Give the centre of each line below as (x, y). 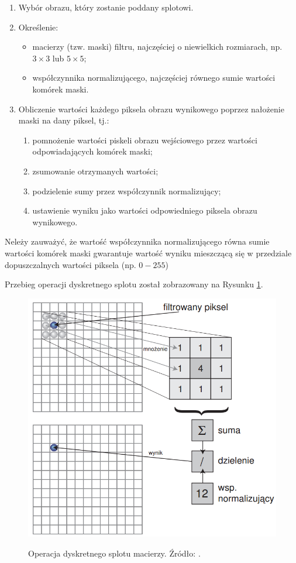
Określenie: (38, 27)
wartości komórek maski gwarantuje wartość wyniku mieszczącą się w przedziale (148, 253)
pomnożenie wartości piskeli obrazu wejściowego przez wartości (145, 140)
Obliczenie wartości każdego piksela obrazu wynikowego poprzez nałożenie (151, 109)
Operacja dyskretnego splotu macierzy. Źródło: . (114, 553)
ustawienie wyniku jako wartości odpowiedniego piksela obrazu (145, 210)
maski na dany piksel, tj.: (64, 120)
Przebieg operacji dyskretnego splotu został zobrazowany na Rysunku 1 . (134, 284)
